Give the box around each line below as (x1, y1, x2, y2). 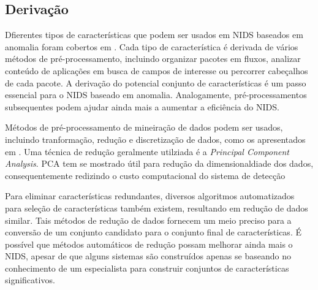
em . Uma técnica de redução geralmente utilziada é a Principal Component (5, 145, 290, 158)
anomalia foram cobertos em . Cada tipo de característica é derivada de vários (5, 40, 298, 53)
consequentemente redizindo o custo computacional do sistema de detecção (5, 169, 286, 181)
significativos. (5, 273, 55, 286)
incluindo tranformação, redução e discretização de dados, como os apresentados (5, 132, 306, 145)
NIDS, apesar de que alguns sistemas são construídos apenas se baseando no (5, 250, 291, 262)
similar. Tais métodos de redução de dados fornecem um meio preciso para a (5, 213, 292, 226)
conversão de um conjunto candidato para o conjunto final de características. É (5, 226, 301, 238)
